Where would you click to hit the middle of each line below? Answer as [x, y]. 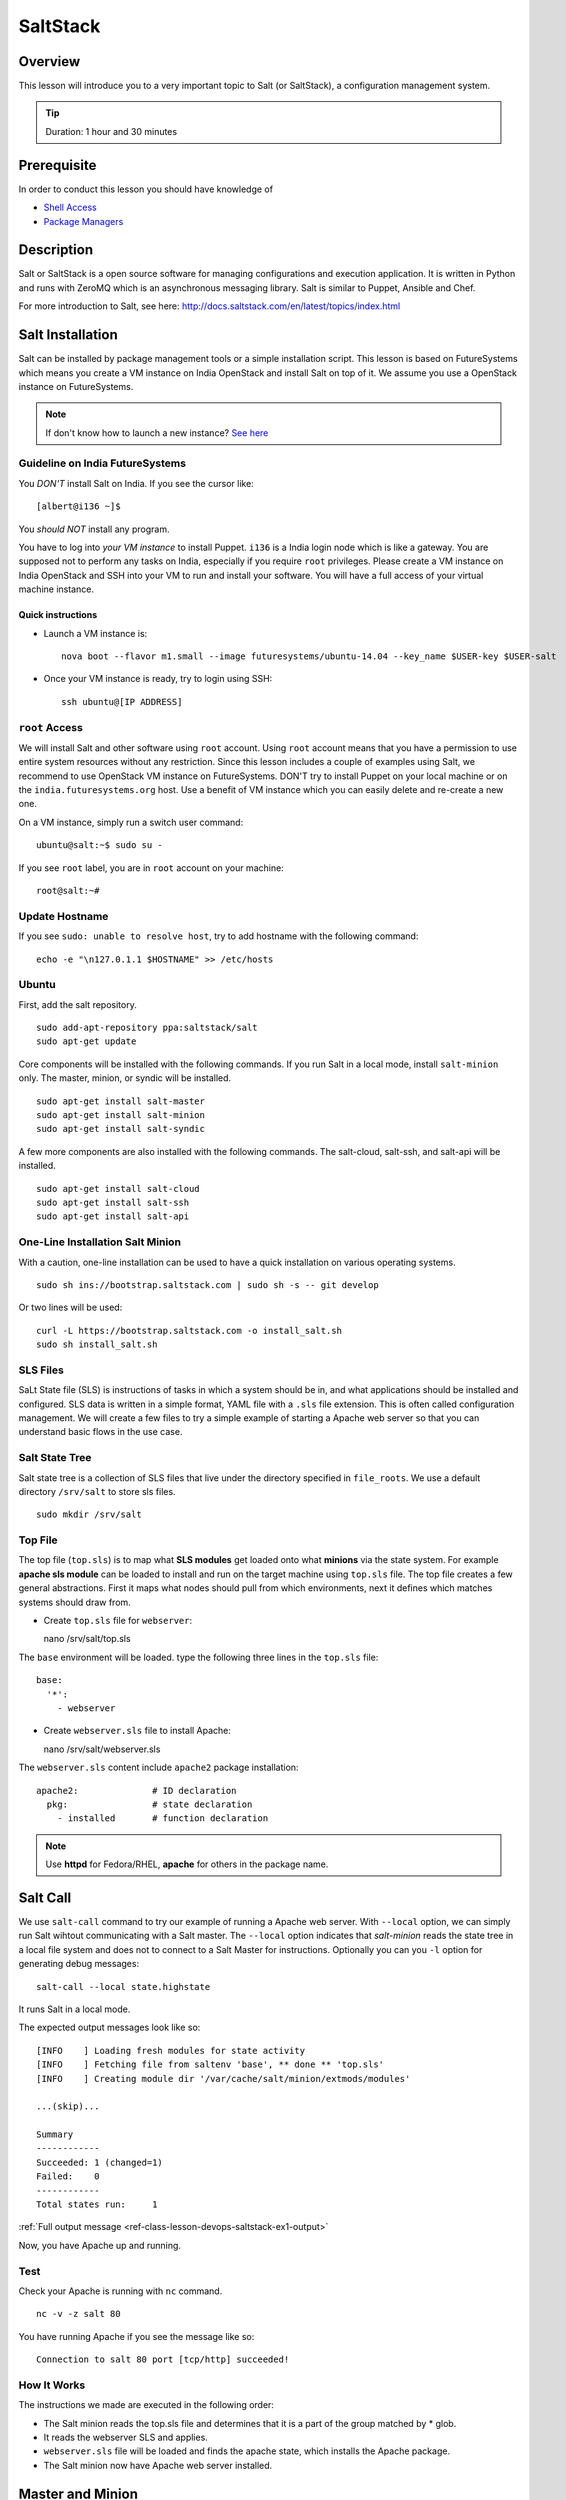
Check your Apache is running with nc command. [120, 2291]
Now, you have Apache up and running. [100, 2245]
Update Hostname [63, 916]
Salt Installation [68, 335]
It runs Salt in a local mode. [74, 2009]
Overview [49, 61]
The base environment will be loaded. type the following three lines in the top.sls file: [198, 1657]
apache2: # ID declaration [136, 1790]
